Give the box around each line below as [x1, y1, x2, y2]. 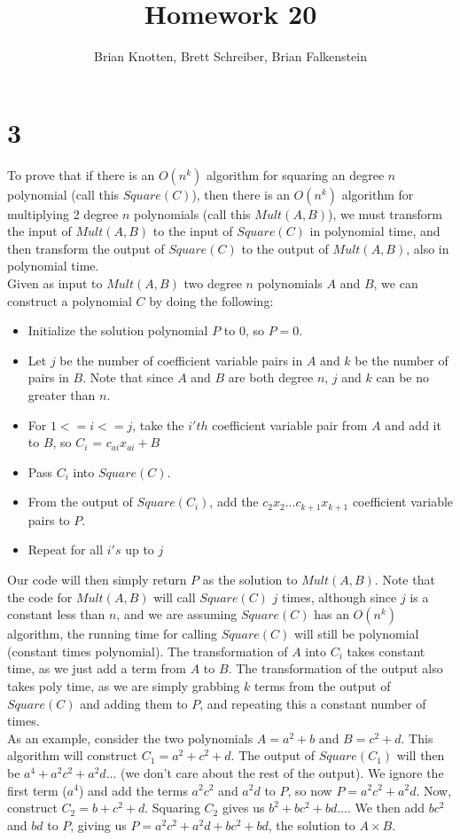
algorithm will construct [7, 746, 138, 765]
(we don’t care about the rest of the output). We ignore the [121, 763, 444, 781]
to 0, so [223, 321, 265, 340]
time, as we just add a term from [7, 659, 187, 678]
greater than [27, 386, 96, 404]
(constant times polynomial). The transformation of [7, 641, 288, 660]
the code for [7, 587, 73, 606]
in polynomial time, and [309, 222, 441, 240]
